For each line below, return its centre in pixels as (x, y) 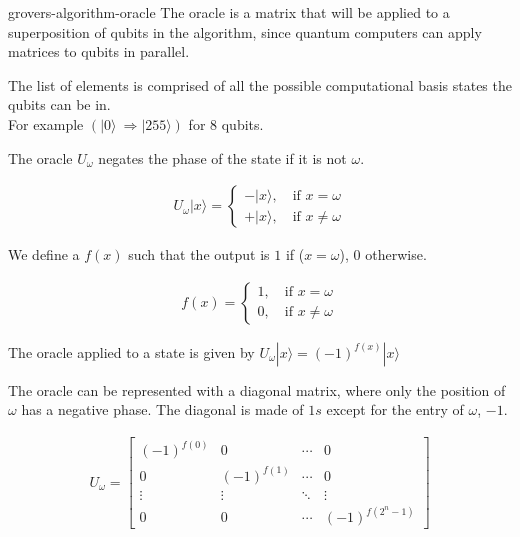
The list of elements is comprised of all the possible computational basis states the (260, 84)
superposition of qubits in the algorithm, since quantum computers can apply (245, 31)
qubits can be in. (59, 104)
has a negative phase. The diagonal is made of (162, 409)
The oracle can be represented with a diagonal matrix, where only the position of (257, 389)
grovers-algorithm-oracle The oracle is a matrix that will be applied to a (229, 12)
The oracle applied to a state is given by (131, 351)
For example (46, 123)
